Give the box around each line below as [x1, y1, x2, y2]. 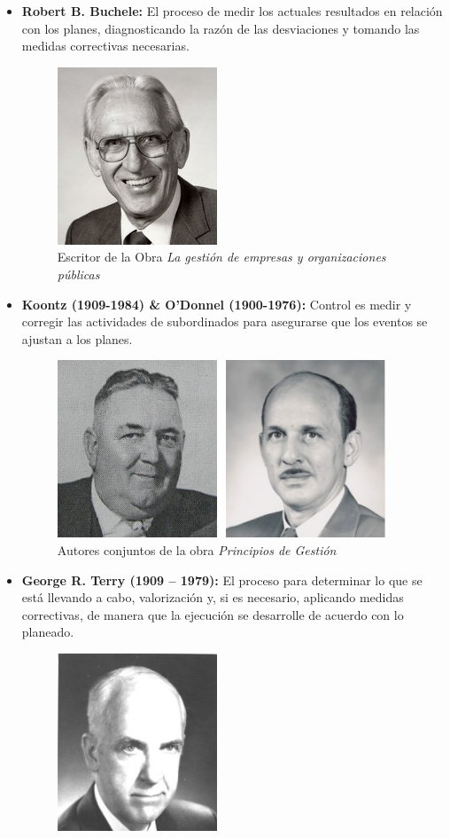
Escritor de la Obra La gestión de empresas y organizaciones [57, 247, 386, 266]
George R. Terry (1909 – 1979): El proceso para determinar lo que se [21, 570, 423, 589]
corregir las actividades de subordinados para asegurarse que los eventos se [21, 312, 428, 331]
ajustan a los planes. [21, 329, 133, 348]
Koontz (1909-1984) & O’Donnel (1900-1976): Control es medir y [21, 294, 412, 313]
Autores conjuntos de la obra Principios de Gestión [57, 540, 337, 559]
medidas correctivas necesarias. [21, 36, 190, 55]
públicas [57, 264, 100, 283]
